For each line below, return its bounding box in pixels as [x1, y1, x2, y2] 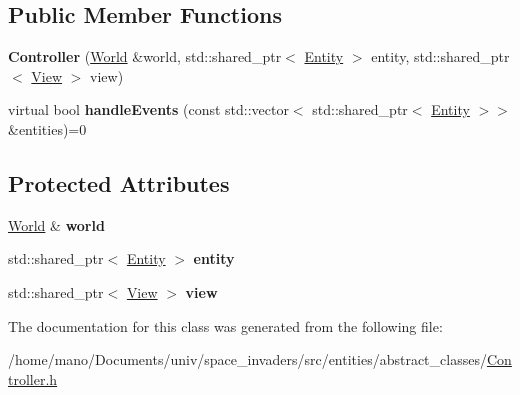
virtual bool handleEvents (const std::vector [8, 99, 289, 120]
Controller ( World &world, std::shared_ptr [8, 46, 282, 67]
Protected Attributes [8, 167, 230, 198]
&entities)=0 [8, 118, 87, 139]
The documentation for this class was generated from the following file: [8, 315, 443, 336]
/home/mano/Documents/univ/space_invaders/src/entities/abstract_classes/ [8, 349, 487, 370]
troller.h [8, 368, 58, 389]
